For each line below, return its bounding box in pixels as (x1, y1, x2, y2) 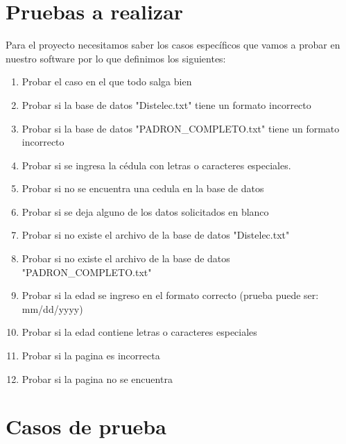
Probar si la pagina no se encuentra (21, 371, 173, 386)
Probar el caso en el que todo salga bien (21, 74, 192, 89)
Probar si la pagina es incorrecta (21, 348, 160, 363)
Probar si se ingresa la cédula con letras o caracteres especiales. (21, 157, 291, 172)
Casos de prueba (6, 412, 166, 441)
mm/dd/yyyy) (21, 301, 83, 316)
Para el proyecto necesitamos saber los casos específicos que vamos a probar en (6, 37, 340, 52)
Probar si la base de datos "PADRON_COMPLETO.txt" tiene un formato (21, 121, 340, 135)
